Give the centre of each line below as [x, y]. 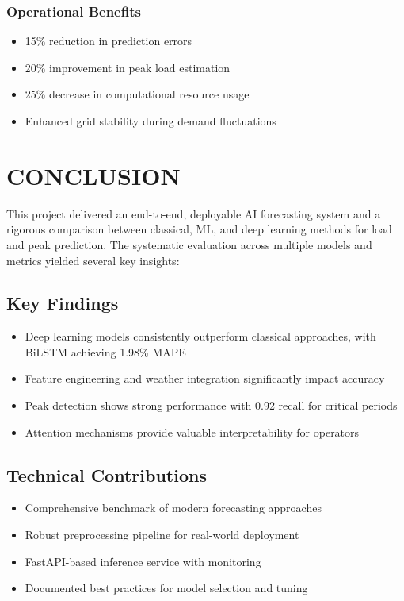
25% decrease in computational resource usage [137, 94]
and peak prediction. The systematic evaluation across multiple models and [189, 244]
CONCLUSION [93, 175]
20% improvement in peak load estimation [128, 67]
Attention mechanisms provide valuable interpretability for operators [192, 431]
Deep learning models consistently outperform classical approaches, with [200, 336]
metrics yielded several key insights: [93, 260]
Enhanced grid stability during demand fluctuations [151, 121]
